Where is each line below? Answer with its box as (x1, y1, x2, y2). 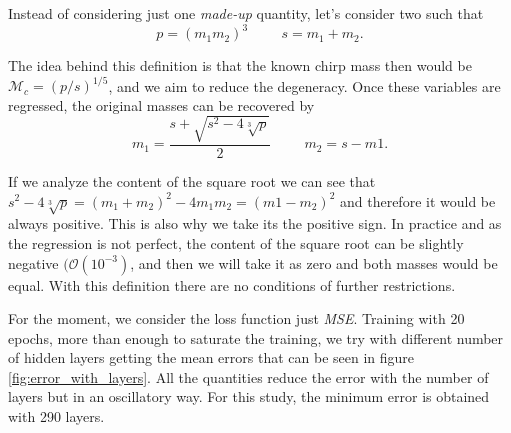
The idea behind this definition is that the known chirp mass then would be (8, 55, 472, 76)
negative (8, 252, 59, 273)
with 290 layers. (8, 406, 105, 427)
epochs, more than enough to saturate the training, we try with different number (8, 327, 504, 348)
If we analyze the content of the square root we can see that (8, 170, 376, 191)
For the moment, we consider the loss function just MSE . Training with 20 (8, 308, 465, 329)
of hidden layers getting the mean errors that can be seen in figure (8, 347, 415, 368)
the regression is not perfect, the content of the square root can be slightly (8, 232, 464, 253)
